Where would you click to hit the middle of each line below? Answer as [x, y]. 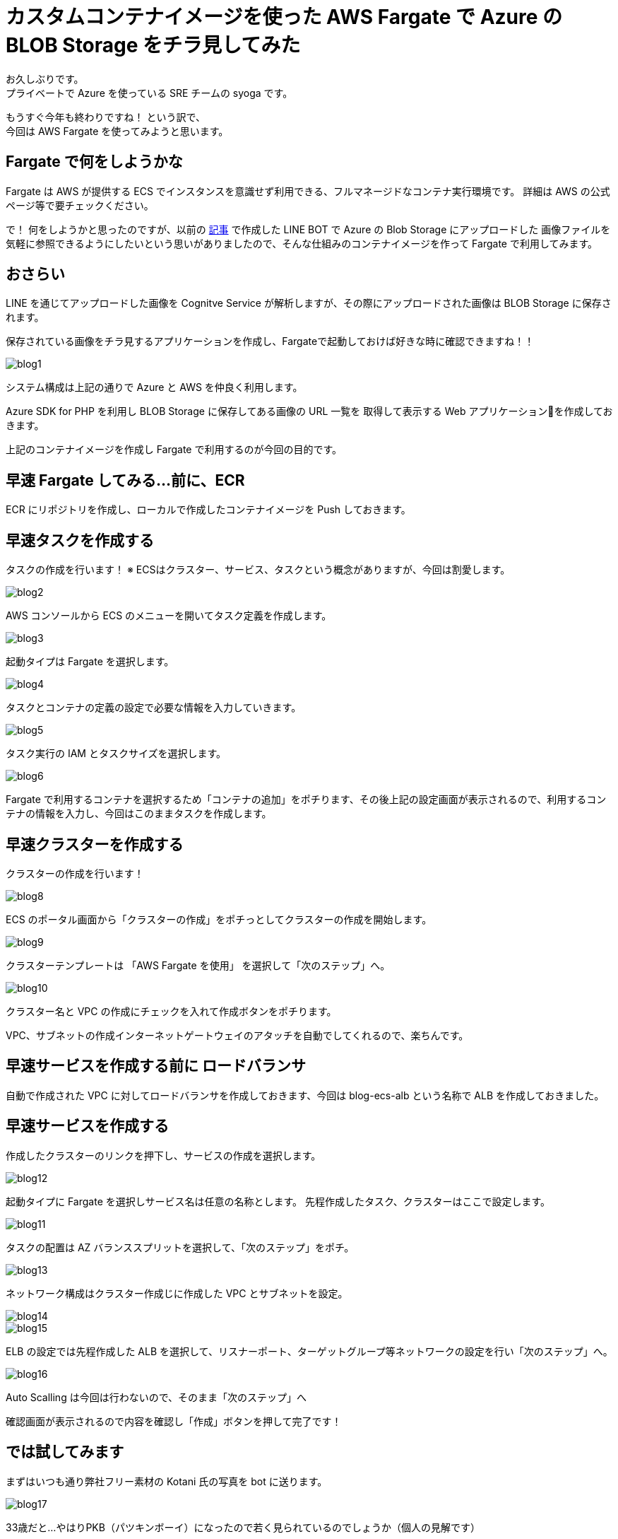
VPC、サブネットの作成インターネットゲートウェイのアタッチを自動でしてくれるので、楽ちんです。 [237, 1035]
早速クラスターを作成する [95, 844]
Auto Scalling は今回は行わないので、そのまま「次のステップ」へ [156, 1397]
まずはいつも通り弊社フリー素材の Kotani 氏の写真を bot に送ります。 [167, 1481]
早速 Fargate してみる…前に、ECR [125, 480]
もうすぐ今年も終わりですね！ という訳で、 [106, 117]
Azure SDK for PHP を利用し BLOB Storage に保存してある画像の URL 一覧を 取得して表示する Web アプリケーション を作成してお [309, 411]
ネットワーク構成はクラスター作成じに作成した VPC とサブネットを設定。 [177, 1293]
